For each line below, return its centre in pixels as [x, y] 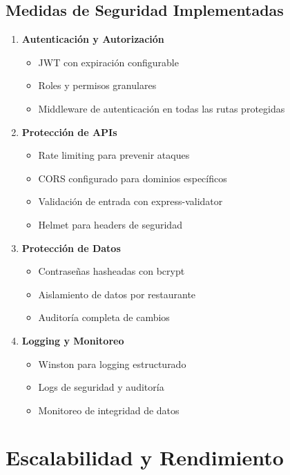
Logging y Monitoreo [73, 340]
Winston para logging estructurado [112, 363]
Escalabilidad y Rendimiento [145, 457]
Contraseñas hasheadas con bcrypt [112, 271]
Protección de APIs [69, 132]
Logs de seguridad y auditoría [101, 387]
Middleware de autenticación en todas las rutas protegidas [162, 108]
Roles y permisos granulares [97, 85]
